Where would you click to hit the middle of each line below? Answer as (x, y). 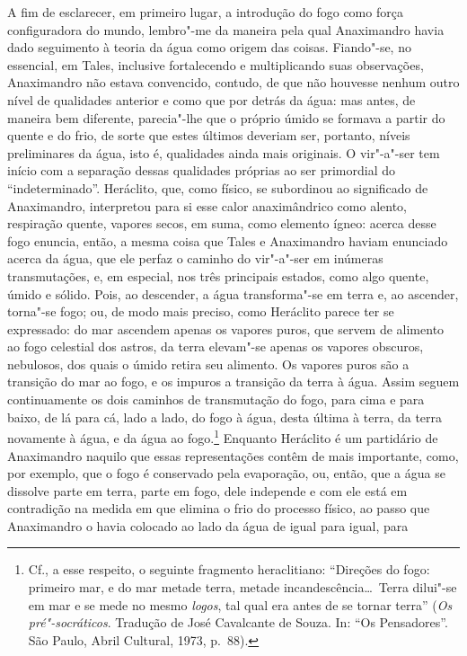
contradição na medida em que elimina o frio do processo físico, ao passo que (219, 508)
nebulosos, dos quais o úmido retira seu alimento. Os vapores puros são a (208, 363)
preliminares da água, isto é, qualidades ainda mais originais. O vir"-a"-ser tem (224, 152)
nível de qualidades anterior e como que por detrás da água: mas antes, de (211, 99)
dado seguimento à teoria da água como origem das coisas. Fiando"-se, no (209, 47)
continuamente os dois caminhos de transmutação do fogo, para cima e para (216, 399)
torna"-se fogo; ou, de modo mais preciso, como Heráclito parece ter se (201, 311)
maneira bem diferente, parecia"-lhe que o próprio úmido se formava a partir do (226, 117)
